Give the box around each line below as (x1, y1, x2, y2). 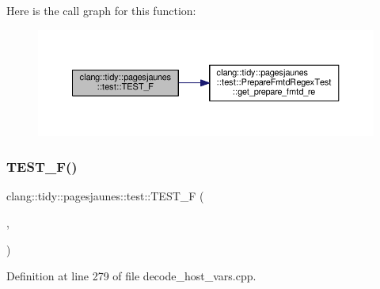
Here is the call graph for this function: (6, 2, 196, 18)
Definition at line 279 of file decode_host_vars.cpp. (6, 268, 256, 284)
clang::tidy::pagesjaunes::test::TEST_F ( (6, 188, 204, 204)
